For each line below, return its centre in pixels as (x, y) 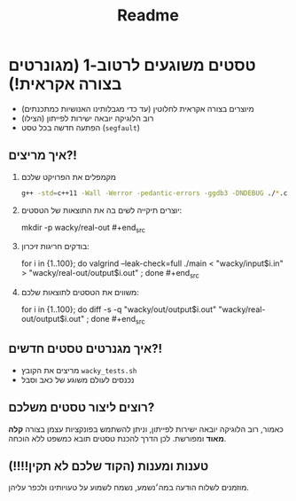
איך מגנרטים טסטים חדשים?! (86, 349)
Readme (148, 16)
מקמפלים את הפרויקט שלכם (68, 176)
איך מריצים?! (43, 156)
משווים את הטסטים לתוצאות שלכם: (80, 293)
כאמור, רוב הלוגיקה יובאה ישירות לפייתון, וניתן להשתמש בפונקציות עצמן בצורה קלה (146, 429)
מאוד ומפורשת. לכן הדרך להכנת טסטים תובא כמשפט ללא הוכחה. (117, 438)
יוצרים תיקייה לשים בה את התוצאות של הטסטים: (101, 210)
